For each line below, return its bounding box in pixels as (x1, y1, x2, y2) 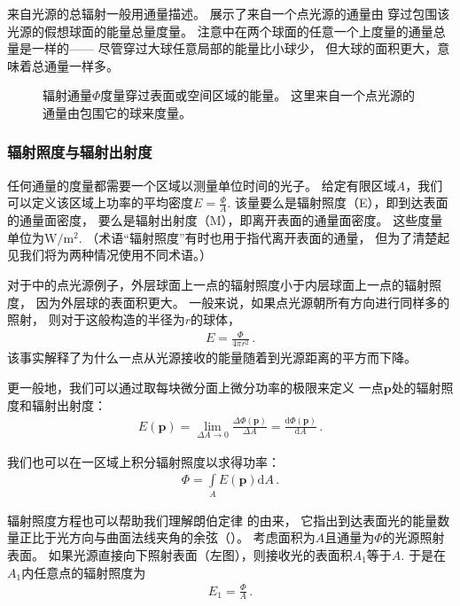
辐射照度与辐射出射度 (7, 141, 152, 163)
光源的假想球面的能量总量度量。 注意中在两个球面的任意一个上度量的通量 (7, 21, 433, 40)
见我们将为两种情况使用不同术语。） (7, 245, 212, 264)
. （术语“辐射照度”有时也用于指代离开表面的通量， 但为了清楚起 (78, 228, 450, 246)
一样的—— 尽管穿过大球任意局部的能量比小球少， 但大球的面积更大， (31, 39, 438, 58)
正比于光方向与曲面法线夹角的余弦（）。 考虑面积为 (19, 528, 316, 547)
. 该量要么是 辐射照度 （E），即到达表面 (227, 193, 448, 212)
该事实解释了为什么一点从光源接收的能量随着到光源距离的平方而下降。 (7, 348, 417, 367)
